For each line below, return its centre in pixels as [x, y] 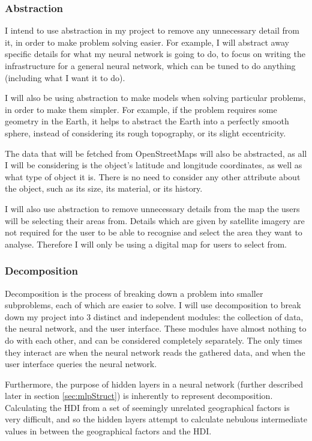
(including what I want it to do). [65, 77]
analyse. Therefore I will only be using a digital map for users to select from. [146, 244]
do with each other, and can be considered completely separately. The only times [154, 340]
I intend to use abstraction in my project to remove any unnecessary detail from [152, 30]
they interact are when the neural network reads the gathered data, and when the [155, 352]
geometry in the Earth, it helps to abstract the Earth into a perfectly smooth [147, 121]
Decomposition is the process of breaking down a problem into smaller [134, 293]
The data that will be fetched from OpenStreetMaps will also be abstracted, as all [156, 153]
